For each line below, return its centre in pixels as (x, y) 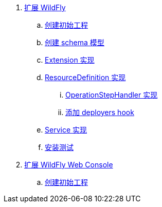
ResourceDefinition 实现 (85, 77)
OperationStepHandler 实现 (112, 95)
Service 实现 (66, 130)
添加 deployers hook (100, 112)
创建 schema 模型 (75, 42)
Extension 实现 (70, 60)
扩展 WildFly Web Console (69, 165)
